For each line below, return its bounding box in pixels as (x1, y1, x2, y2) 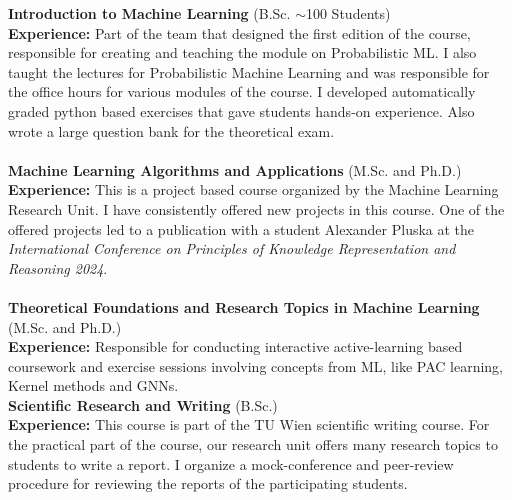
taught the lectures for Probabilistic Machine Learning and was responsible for (8, 61, 490, 82)
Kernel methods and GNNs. (8, 375, 179, 396)
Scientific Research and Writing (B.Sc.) (8, 394, 278, 415)
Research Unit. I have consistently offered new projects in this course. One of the (8, 198, 505, 219)
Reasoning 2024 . (8, 257, 108, 278)
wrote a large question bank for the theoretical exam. (8, 120, 335, 141)
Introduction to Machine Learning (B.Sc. (8, 3, 291, 23)
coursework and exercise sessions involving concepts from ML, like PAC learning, (8, 355, 503, 376)
